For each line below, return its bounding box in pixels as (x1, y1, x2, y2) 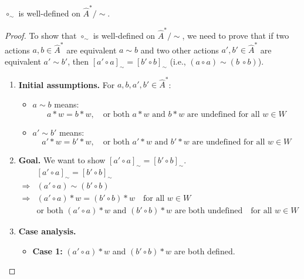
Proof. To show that (5, 29, 77, 42)
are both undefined (174, 206, 243, 215)
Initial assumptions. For (18, 78, 115, 90)
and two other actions (140, 43, 219, 56)
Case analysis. (18, 224, 76, 237)
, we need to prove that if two (182, 29, 289, 42)
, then (67, 55, 89, 67)
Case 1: (32, 244, 63, 257)
